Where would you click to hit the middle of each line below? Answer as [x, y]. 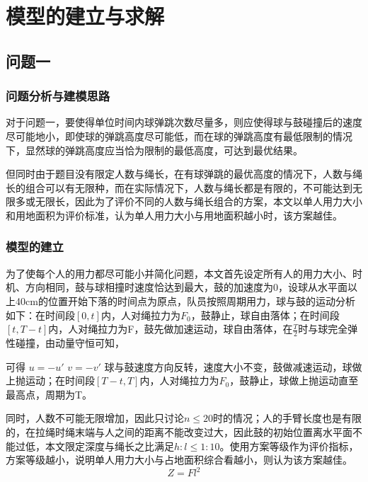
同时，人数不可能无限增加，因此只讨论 [95, 418]
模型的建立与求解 [85, 16]
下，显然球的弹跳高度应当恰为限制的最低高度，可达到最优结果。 [154, 150]
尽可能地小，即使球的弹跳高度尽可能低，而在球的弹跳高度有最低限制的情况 [179, 136]
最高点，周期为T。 [49, 394]
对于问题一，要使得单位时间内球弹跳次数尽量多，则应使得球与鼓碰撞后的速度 [184, 122]
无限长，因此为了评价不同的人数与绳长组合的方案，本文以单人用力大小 [199, 201]
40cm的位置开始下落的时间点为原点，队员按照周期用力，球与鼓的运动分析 [185, 300]
